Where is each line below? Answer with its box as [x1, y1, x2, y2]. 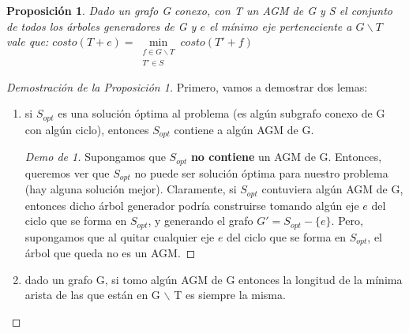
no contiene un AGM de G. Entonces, [190, 148, 382, 165]
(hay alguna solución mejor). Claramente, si [24, 181, 237, 197]
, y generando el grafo [148, 212, 253, 229]
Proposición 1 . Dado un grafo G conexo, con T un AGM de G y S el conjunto [6, 2, 392, 18]
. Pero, [331, 212, 363, 229]
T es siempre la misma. [174, 286, 286, 303]
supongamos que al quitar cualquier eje [24, 228, 215, 245]
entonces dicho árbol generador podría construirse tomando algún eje [24, 196, 359, 213]
